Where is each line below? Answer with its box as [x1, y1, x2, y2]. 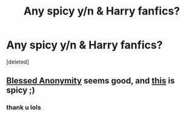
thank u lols [6, 103, 41, 112]
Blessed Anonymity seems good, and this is [6, 76, 175, 86]
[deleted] [6, 58, 29, 65]
